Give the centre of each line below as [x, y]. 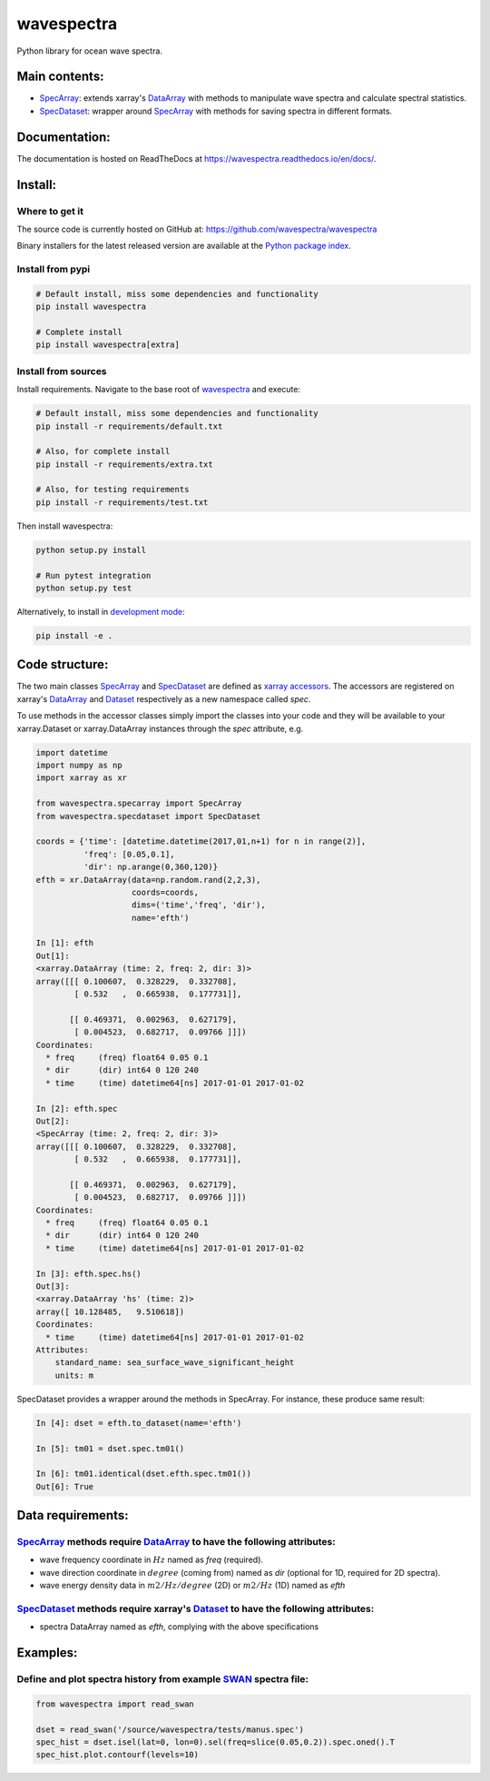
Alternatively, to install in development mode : [101, 611]
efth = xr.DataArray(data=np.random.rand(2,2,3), [148, 880]
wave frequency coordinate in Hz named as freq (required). [151, 1560]
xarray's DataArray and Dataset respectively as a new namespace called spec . [164, 698]
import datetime [72, 752]
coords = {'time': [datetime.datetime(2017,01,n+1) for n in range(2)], [201, 841]
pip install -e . [74, 635]
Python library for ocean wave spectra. [90, 51]
